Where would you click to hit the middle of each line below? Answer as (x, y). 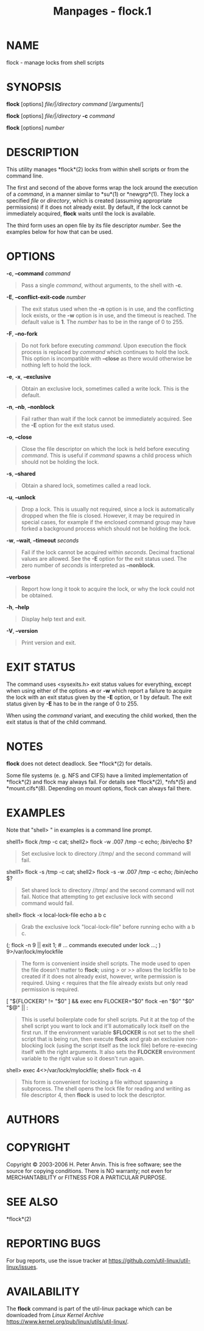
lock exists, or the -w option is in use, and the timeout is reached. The (109, 315)
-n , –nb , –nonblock (30, 406)
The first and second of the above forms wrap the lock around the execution (102, 187)
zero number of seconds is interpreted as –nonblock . (88, 565)
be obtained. (37, 595)
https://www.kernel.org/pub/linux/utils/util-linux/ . (68, 1321)
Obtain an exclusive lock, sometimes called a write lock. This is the (105, 388)
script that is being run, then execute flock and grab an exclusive (103, 1039)
